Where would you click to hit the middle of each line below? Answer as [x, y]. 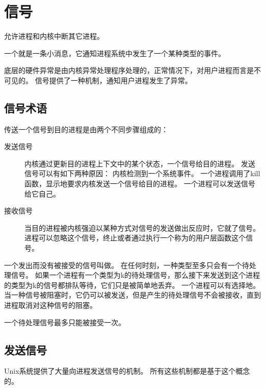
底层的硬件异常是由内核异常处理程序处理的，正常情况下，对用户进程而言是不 [132, 70]
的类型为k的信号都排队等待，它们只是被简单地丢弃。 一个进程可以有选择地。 [132, 285]
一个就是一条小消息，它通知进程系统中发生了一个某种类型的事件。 [115, 53]
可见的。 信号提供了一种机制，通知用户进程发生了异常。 [98, 80]
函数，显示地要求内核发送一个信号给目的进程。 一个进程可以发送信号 [140, 184]
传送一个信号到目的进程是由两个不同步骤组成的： [86, 129]
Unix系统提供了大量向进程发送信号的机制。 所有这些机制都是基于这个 [120, 371]
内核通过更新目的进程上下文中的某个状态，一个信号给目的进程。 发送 [140, 163]
